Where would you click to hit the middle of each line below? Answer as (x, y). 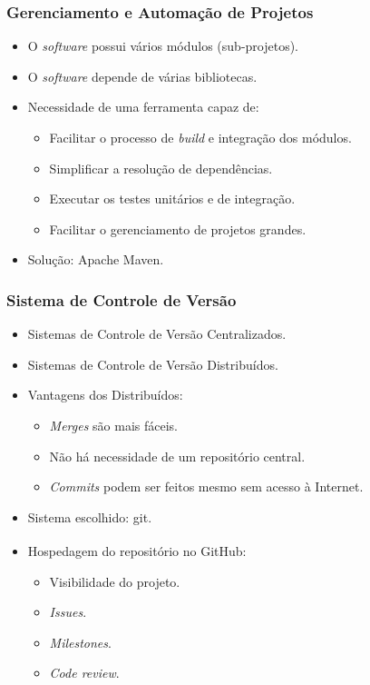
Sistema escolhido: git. (90, 516)
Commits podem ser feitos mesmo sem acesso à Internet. (206, 486)
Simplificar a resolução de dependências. (161, 168)
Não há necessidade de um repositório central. (177, 456)
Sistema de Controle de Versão (122, 299)
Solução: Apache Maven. (96, 259)
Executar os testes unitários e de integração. (172, 199)
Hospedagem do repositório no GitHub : (137, 551)
